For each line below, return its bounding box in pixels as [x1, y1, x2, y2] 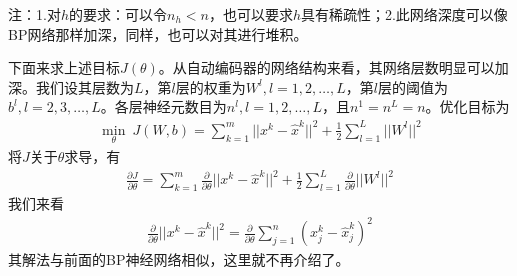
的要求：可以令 [68, 4, 167, 24]
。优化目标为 [425, 96, 510, 117]
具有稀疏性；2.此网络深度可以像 [300, 4, 508, 24]
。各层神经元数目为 [100, 96, 227, 117]
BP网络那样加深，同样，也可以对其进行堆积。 [8, 23, 308, 44]
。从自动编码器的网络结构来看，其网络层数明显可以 [158, 57, 495, 78]
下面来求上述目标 [8, 57, 120, 78]
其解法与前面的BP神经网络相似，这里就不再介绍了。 [8, 249, 350, 270]
